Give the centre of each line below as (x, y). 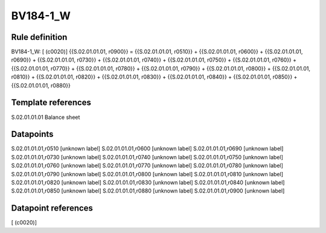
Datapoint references (52, 208)
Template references (51, 103)
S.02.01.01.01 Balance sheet (46, 117)
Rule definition (39, 37)
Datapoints (32, 134)
